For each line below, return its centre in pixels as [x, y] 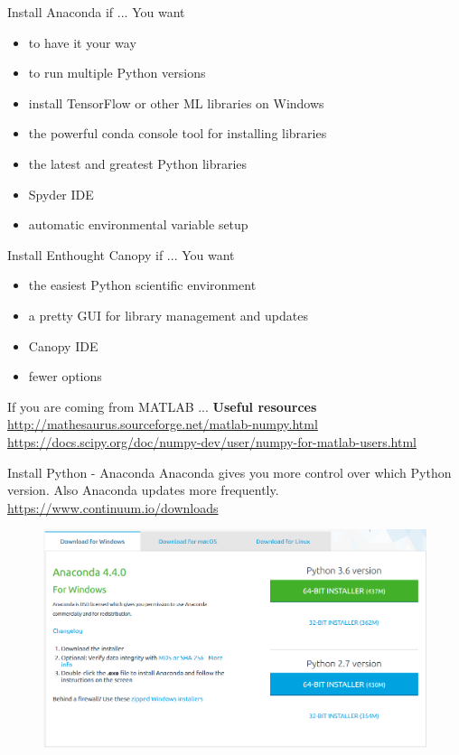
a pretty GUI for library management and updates [168, 315]
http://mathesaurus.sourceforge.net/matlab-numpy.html [163, 424]
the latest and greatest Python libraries [138, 163]
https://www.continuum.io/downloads [113, 507]
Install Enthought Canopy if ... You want [121, 254]
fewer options [65, 376]
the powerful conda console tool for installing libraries [178, 133]
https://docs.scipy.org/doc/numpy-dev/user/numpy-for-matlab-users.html [212, 441]
